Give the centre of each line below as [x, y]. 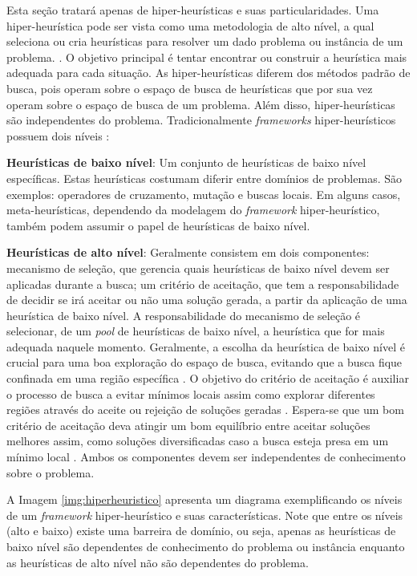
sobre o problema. [51, 472]
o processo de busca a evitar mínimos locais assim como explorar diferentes [191, 393]
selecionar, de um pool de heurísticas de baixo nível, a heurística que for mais [196, 331]
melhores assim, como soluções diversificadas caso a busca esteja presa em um [198, 441]
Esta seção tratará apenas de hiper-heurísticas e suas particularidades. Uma [193, 10]
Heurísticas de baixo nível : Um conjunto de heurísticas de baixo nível [186, 162]
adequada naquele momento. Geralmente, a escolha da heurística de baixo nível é [206, 346]
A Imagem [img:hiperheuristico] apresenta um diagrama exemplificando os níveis [204, 499]
